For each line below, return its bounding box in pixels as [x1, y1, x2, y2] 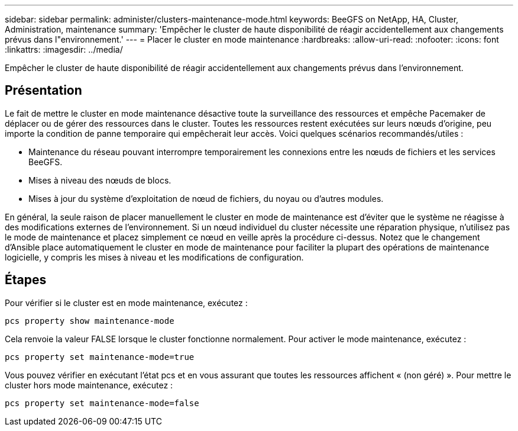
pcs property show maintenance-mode [5, 316, 174, 326]
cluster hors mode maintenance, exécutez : [5, 379, 173, 390]
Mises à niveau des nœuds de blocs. [28, 175, 171, 185]
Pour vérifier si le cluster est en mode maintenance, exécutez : [5, 297, 248, 308]
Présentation [5, 83, 82, 98]
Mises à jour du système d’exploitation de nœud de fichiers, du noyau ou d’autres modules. [28, 193, 384, 204]
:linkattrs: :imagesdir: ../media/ [5, 44, 123, 54]
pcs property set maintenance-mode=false [5, 398, 199, 408]
